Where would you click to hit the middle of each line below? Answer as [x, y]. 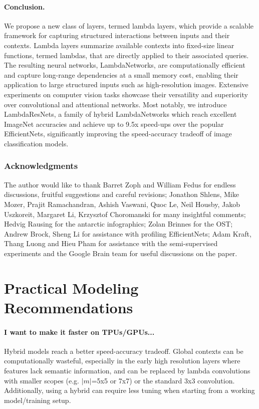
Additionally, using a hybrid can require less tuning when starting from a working [129, 390]
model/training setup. [38, 400]
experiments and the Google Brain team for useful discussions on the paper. [121, 253]
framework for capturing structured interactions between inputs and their [117, 35]
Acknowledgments [41, 166]
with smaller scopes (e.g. [42, 380]
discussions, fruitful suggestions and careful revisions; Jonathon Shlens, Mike [121, 194]
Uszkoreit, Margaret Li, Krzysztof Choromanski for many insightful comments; [125, 214]
